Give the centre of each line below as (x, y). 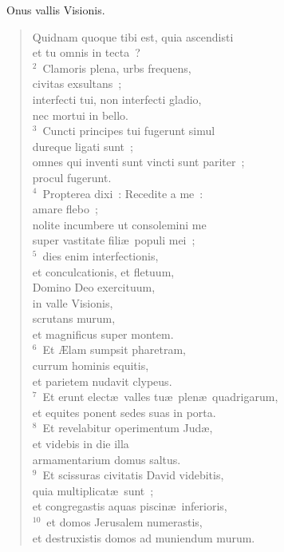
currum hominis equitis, (91, 365)
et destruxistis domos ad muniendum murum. (144, 537)
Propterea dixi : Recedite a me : (123, 193)
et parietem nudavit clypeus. (102, 381)
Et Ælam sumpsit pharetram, (114, 349)
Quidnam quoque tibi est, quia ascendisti (133, 36)
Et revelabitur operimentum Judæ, (128, 428)
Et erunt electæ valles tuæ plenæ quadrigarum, (160, 397)
